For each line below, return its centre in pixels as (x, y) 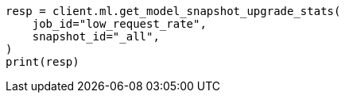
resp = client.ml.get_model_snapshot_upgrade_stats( (173, 11)
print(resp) (43, 62)
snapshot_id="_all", (96, 36)
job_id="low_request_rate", (119, 24)
